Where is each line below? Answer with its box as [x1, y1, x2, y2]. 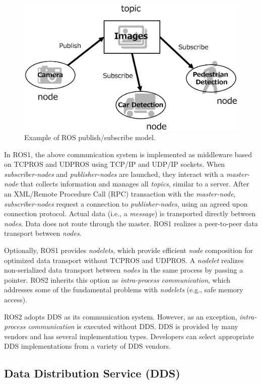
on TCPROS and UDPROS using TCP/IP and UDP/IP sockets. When [4, 159, 225, 169]
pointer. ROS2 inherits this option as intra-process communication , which [4, 274, 231, 285]
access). [4, 294, 28, 304]
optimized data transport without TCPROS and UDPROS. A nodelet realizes [4, 254, 244, 265]
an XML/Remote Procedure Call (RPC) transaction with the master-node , [4, 188, 236, 199]
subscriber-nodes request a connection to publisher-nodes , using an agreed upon [4, 198, 248, 209]
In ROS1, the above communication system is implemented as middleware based [4, 149, 252, 159]
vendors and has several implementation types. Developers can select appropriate [4, 331, 254, 341]
